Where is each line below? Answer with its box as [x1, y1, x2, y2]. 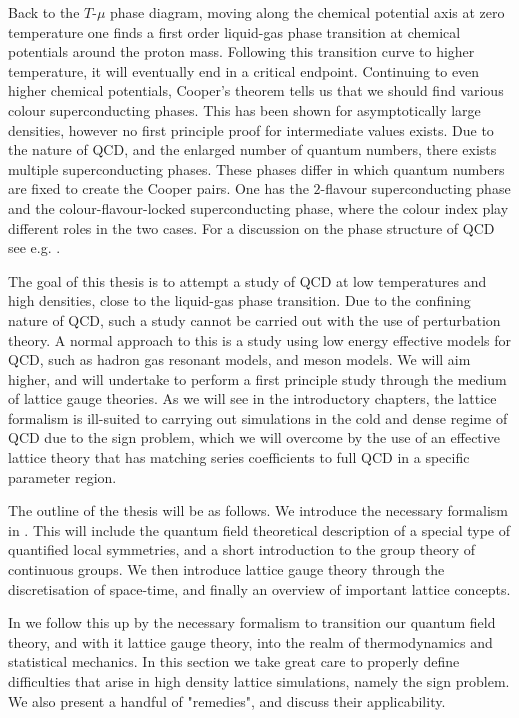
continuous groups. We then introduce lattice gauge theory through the [8, 559, 445, 580]
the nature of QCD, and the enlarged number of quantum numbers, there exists [8, 139, 497, 160]
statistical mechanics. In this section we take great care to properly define [8, 651, 460, 672]
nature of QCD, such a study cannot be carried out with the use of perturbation [8, 309, 501, 330]
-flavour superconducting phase [320, 178, 511, 199]
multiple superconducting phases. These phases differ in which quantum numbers [8, 158, 505, 179]
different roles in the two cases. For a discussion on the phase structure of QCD [8, 217, 495, 238]
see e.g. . [8, 237, 61, 258]
